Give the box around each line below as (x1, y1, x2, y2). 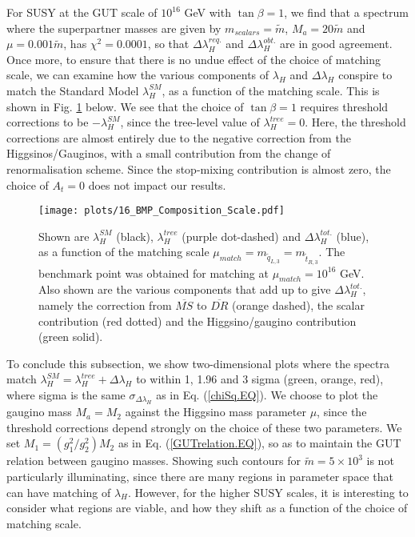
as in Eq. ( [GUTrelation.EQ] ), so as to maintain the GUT (118, 435, 401, 451)
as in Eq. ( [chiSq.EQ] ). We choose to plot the (156, 386, 378, 403)
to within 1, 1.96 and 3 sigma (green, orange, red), (136, 371, 384, 387)
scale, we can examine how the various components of (6, 66, 269, 83)
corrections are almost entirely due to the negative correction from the (6, 129, 351, 146)
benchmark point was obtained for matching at (38, 264, 269, 281)
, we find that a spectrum (284, 4, 409, 20)
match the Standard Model (6, 82, 139, 98)
